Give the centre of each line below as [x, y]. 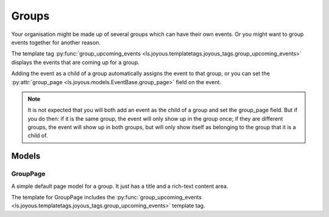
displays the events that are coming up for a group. [75, 62]
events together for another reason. [56, 42]
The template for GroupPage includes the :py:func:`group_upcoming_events [107, 197]
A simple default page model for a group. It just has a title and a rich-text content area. [120, 186]
